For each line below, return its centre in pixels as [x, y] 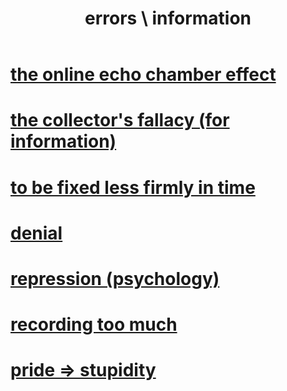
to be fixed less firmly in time [133, 187]
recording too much [94, 324]
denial [36, 233]
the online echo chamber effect [143, 74]
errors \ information [168, 18]
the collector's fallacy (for [120, 120]
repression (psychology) [115, 278]
